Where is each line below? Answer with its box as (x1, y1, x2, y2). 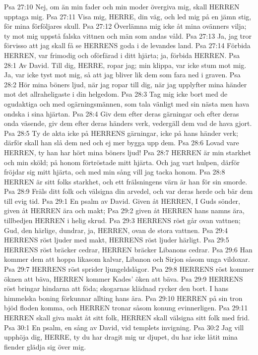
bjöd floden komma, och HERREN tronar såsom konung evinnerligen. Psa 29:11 (4, 302, 248, 313)
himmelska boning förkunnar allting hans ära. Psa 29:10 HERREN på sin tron (4, 293, 243, 303)
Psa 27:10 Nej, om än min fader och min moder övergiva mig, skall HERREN (4, 1, 240, 11)
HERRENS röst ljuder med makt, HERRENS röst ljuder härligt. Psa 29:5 (4, 235, 229, 245)
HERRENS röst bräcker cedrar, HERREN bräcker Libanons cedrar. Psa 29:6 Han (4, 244, 253, 254)
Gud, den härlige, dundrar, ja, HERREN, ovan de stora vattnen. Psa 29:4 (4, 225, 228, 235)
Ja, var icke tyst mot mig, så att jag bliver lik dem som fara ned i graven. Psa (4, 69, 241, 80)
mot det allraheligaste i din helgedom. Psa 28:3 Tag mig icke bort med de (4, 89, 228, 99)
